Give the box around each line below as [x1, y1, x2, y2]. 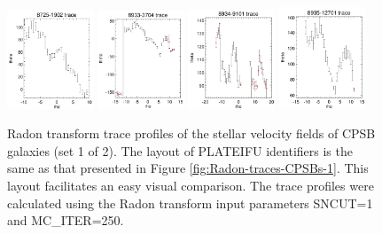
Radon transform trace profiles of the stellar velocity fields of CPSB [7, 124, 376, 143]
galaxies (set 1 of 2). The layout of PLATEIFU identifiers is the [7, 141, 353, 160]
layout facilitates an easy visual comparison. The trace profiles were [7, 175, 374, 194]
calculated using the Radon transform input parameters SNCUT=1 [7, 193, 373, 212]
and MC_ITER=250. [7, 211, 124, 230]
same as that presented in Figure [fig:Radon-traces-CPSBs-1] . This [7, 159, 369, 177]
